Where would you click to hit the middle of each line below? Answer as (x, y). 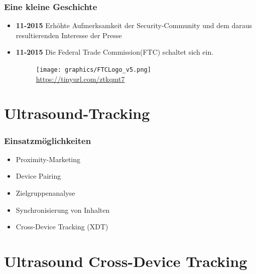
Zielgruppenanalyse (45, 193)
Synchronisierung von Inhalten (63, 210)
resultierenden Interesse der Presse (69, 35)
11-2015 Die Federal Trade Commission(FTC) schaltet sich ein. (115, 52)
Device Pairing (38, 176)
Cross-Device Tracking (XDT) (62, 227)
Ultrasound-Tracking (77, 113)
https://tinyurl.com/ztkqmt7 (80, 79)
